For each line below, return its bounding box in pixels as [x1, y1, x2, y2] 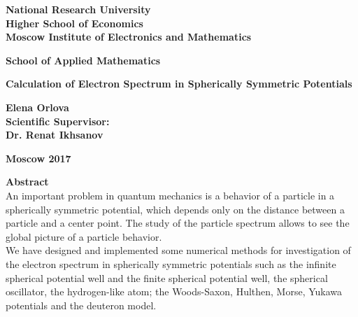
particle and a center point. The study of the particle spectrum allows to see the [6, 216, 350, 230]
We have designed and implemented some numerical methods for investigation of [6, 243, 351, 258]
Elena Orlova [6, 99, 69, 114]
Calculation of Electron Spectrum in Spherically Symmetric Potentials [6, 76, 352, 91]
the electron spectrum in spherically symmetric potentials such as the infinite [6, 256, 336, 271]
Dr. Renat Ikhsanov [6, 127, 103, 142]
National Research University [6, 2, 151, 16]
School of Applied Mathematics [6, 52, 161, 67]
